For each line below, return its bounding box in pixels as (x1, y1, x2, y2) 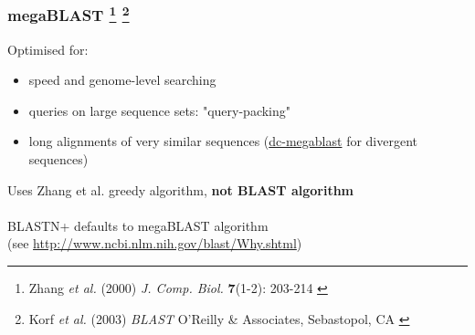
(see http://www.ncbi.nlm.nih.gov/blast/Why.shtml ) (7, 234, 302, 253)
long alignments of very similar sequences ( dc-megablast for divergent (28, 131, 417, 151)
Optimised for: (7, 39, 89, 58)
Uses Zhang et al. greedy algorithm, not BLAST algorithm (7, 180, 354, 199)
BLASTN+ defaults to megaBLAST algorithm (7, 215, 269, 235)
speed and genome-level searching (28, 70, 216, 89)
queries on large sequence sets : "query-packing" (28, 100, 291, 120)
